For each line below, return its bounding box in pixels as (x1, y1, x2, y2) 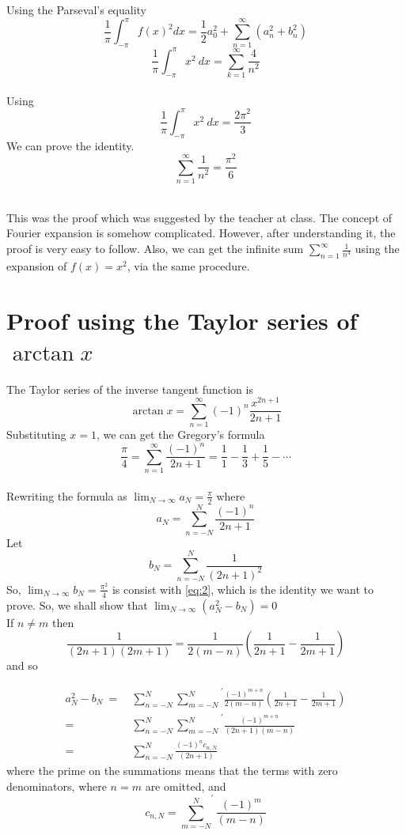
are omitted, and (145, 777, 226, 794)
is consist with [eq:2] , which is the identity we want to (112, 580, 374, 597)
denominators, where (6, 777, 107, 794)
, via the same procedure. (127, 257, 250, 274)
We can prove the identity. (6, 137, 135, 153)
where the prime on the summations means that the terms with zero (6, 762, 338, 779)
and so (6, 657, 38, 674)
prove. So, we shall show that (6, 596, 148, 613)
